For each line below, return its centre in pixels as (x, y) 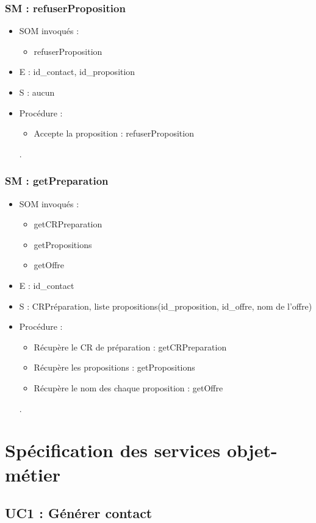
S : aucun (37, 92)
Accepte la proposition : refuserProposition (114, 133)
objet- (252, 450)
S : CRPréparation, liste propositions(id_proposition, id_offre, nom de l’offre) (166, 306)
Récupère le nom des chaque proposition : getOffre (128, 387)
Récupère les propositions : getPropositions (114, 367)
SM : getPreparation (57, 181)
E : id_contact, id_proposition (77, 72)
